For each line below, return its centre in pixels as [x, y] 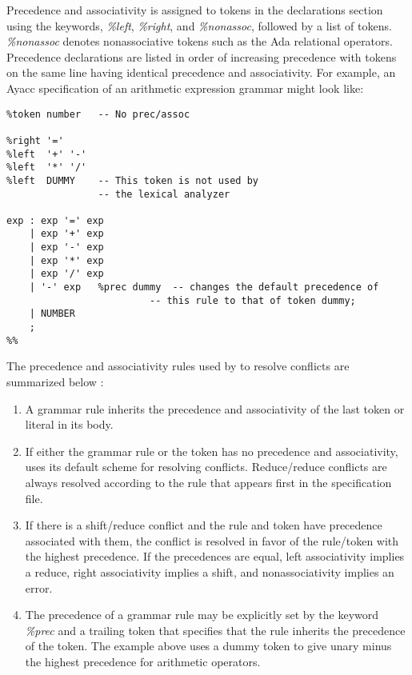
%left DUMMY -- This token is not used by [132, 180]
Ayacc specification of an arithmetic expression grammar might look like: [185, 88]
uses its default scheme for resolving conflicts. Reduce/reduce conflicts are [206, 467]
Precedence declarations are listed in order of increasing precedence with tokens [202, 56]
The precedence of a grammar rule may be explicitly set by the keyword [202, 615]
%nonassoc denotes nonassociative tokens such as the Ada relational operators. [200, 41]
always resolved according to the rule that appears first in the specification [208, 482]
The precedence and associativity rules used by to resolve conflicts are [178, 366]
